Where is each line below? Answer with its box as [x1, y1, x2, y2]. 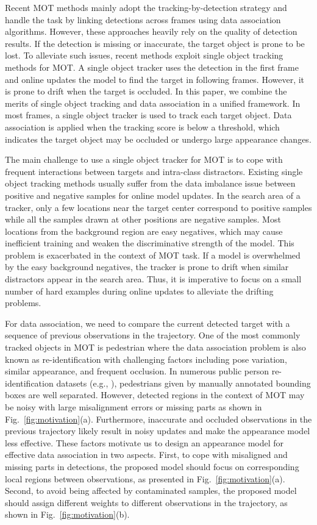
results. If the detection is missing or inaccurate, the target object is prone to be [5, 37, 305, 49]
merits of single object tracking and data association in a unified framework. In [5, 96, 301, 109]
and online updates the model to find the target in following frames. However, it [5, 73, 305, 85]
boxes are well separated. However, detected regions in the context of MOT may [5, 388, 305, 401]
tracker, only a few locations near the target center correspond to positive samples [5, 201, 312, 213]
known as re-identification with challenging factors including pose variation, [5, 352, 287, 365]
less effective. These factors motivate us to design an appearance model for [5, 436, 284, 449]
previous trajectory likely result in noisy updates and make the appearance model [5, 424, 310, 437]
